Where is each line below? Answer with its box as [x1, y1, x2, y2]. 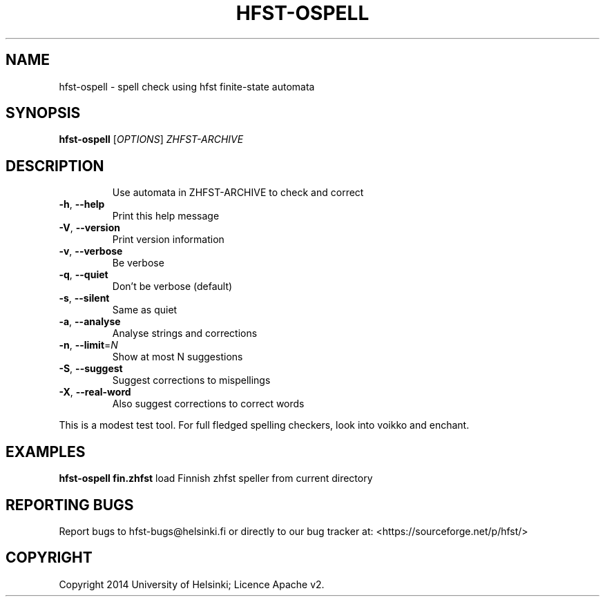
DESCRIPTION [6, 157, 104, 175]
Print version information [112, 233, 224, 246]
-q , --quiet [59, 269, 108, 281]
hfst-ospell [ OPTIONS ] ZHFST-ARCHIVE [59, 133, 244, 146]
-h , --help [59, 198, 105, 211]
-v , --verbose [59, 245, 123, 258]
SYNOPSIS [6, 104, 81, 122]
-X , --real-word [59, 386, 131, 398]
